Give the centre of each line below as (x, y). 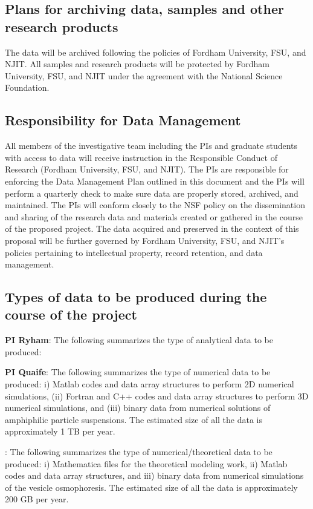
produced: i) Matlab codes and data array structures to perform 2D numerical (150, 384)
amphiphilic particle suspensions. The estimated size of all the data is (134, 419)
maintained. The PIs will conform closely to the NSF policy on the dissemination (155, 205)
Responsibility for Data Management (123, 120)
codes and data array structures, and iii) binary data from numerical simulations (154, 475)
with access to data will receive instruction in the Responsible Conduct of (141, 157)
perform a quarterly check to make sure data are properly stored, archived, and (152, 193)
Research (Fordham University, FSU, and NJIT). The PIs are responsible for (147, 169)
